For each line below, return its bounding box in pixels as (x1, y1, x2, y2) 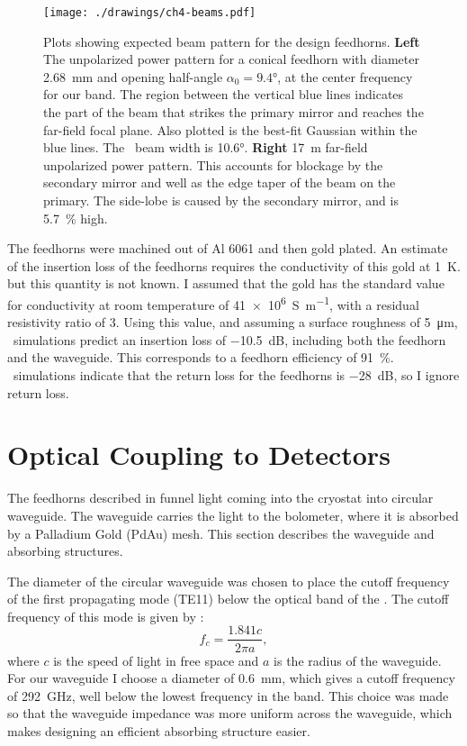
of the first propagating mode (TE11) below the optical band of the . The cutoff (7, 589, 449, 608)
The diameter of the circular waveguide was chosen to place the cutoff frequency (7, 571, 450, 590)
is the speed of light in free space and (53, 650, 259, 669)
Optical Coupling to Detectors (7, 436, 391, 473)
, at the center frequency (277, 67, 413, 86)
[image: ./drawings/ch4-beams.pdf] (43, 6, 256, 19)
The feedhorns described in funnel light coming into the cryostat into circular (7, 488, 434, 507)
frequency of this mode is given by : (7, 606, 204, 625)
